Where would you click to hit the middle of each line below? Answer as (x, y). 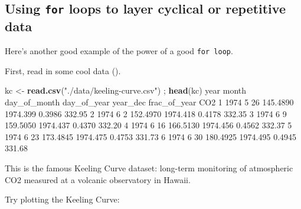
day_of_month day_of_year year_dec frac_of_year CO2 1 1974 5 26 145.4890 (149, 102)
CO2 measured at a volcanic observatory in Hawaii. (98, 179)
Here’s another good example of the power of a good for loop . (119, 51)
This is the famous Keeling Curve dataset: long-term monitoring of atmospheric (149, 167)
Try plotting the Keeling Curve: (62, 199)
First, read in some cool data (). (63, 70)
